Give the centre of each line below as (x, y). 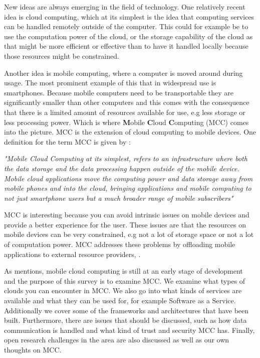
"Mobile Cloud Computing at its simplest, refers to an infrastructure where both (126, 158)
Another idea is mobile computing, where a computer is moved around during (123, 73)
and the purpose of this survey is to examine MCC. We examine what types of (125, 280)
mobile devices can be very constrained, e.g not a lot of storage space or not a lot (129, 234)
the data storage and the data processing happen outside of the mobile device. (122, 168)
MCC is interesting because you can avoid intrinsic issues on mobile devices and (127, 215)
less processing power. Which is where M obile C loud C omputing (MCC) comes (126, 122)
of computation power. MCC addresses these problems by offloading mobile (120, 244)
